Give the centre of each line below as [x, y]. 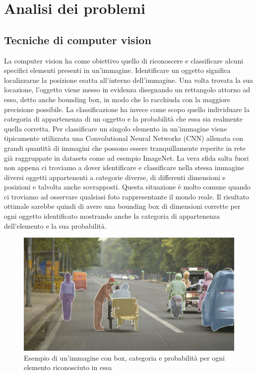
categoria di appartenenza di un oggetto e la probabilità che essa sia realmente [124, 119]
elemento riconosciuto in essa [68, 367]
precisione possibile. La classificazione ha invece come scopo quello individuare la [127, 109]
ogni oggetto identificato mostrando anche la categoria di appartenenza [112, 216]
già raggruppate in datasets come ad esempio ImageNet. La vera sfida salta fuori [127, 157]
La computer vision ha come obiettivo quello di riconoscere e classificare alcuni [124, 60]
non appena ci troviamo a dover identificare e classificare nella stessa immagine [124, 167]
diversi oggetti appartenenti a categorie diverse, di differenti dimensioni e [115, 177]
